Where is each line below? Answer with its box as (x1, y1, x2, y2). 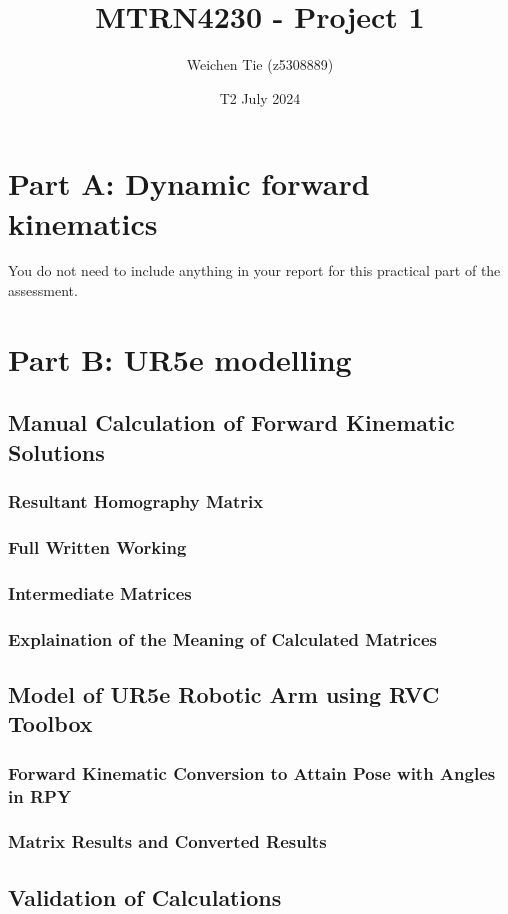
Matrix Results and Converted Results (8, 829, 327, 854)
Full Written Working (8, 534, 187, 559)
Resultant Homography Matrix (8, 489, 264, 514)
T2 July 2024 (219, 87, 301, 108)
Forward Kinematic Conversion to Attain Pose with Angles (8, 760, 496, 785)
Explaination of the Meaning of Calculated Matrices (8, 626, 437, 651)
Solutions (8, 436, 105, 467)
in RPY (8, 783, 72, 808)
